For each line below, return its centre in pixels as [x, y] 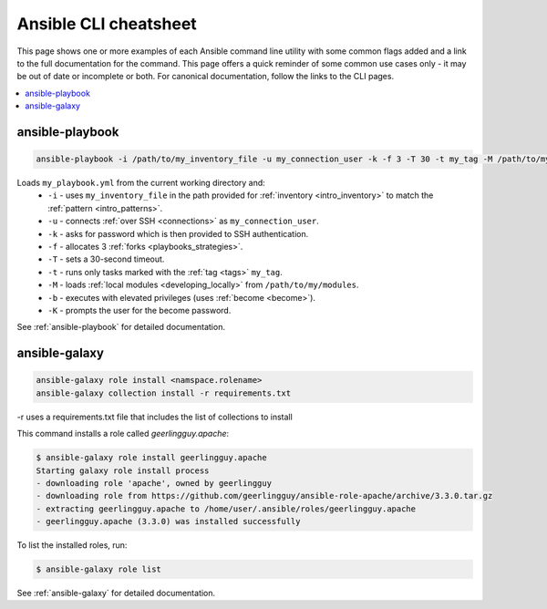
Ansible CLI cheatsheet [107, 24]
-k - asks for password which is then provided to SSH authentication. [178, 233]
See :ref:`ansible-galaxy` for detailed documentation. [116, 594]
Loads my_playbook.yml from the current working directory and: [141, 183]
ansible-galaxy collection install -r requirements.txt [164, 393]
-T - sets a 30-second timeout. [106, 259]
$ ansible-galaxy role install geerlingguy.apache [152, 458]
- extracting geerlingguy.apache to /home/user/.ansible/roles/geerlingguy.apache [226, 509]
